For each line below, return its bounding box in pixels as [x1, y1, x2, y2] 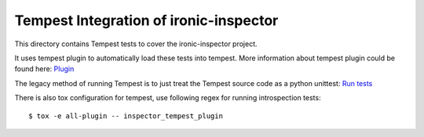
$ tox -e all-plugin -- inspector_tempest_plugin [28, 111, 224, 121]
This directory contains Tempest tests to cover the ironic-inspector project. [14, 39, 258, 49]
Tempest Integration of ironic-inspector [14, 12, 279, 29]
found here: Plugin [14, 64, 75, 74]
